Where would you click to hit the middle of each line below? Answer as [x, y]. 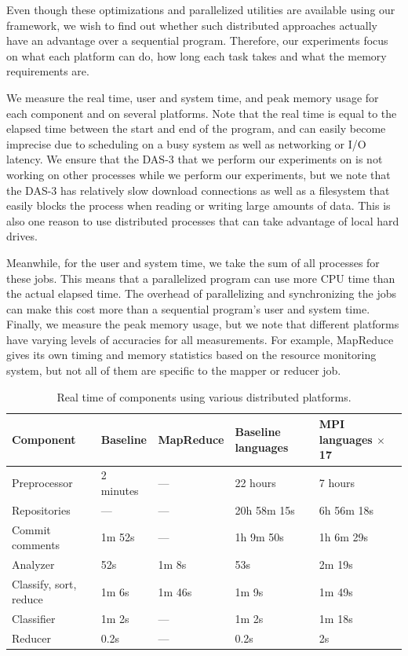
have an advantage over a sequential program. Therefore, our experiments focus [197, 40]
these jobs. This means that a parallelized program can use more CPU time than [201, 278]
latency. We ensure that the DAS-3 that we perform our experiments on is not [195, 159]
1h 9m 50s [259, 537]
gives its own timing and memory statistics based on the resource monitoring [191, 355]
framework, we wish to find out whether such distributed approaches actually [192, 25]
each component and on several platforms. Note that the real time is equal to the [202, 113]
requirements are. [48, 71]
